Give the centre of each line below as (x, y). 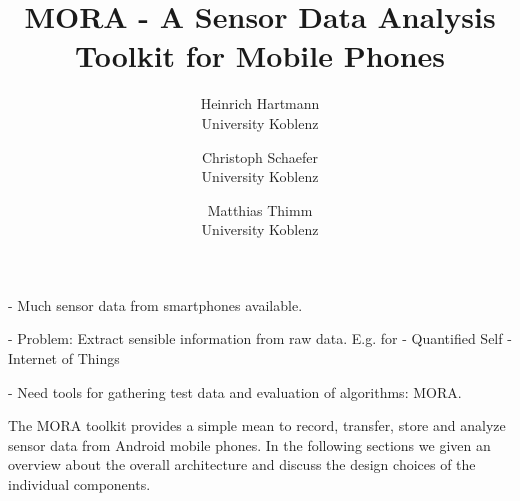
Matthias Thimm (260, 209)
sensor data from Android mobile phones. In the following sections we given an (249, 444)
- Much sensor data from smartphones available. (155, 304)
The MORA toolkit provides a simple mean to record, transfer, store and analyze (257, 425)
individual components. (79, 484)
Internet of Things (64, 358)
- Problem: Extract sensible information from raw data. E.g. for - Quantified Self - (260, 338)
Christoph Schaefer (260, 156)
